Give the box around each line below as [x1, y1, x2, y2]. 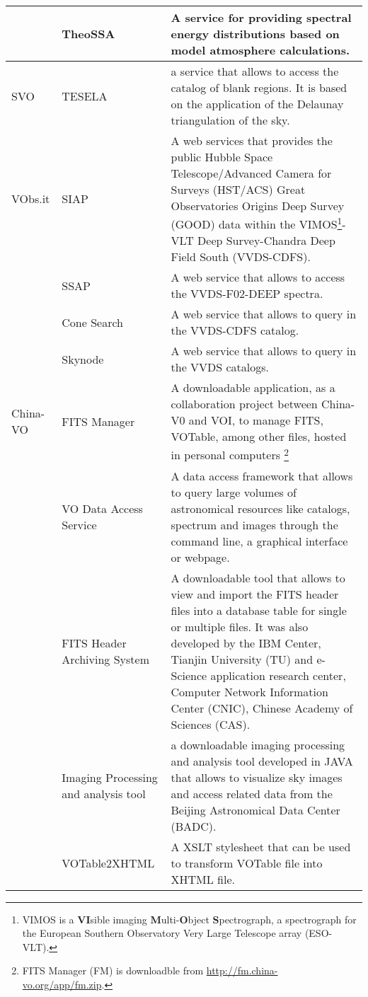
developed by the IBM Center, [171, 634, 321, 651]
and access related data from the [171, 785, 333, 802]
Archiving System [62, 650, 149, 667]
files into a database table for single [171, 601, 347, 618]
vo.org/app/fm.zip [22, 977, 102, 992]
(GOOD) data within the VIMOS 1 [171, 214, 343, 233]
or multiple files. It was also [171, 618, 309, 635]
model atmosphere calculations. [171, 42, 350, 58]
